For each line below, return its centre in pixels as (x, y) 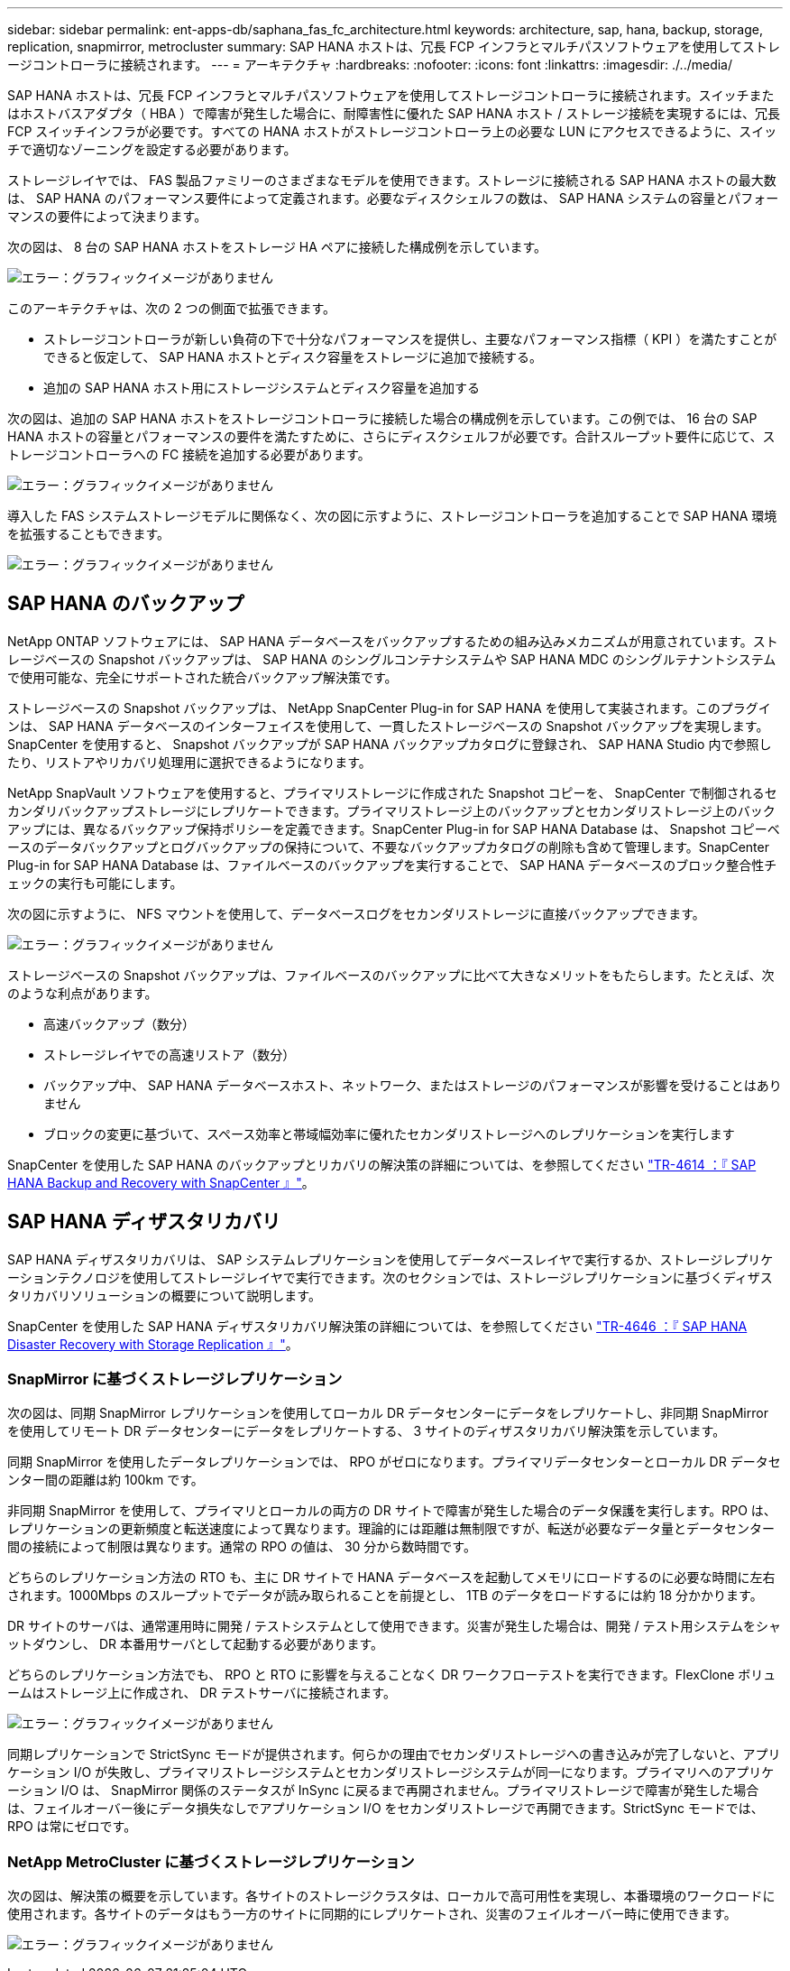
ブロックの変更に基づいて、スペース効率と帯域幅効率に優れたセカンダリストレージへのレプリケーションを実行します (389, 1134)
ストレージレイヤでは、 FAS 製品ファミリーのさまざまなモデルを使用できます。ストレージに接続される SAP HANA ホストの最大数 (392, 180)
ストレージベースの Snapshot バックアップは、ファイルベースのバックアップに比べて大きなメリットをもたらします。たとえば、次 (391, 975)
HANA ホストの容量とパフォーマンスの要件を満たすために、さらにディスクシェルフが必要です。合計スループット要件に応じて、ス (391, 436)
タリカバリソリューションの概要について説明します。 (164, 1295)
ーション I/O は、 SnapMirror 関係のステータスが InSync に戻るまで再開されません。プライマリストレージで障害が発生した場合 (383, 1791)
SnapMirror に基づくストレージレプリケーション (175, 1379)
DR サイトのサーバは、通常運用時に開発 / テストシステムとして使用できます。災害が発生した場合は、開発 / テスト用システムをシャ (395, 1626)
